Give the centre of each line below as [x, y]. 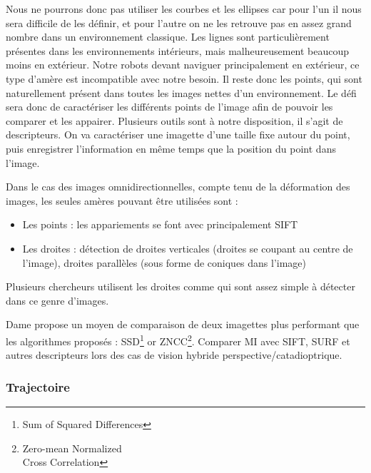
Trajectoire [38, 386]
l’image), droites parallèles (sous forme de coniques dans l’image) [164, 262]
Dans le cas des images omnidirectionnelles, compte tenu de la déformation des [178, 187]
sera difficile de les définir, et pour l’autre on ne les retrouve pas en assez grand [179, 22]
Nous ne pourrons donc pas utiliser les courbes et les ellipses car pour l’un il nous [184, 9]
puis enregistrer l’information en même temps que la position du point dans [171, 148]
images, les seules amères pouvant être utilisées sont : [122, 200]
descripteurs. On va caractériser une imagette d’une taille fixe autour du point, [178, 134]
